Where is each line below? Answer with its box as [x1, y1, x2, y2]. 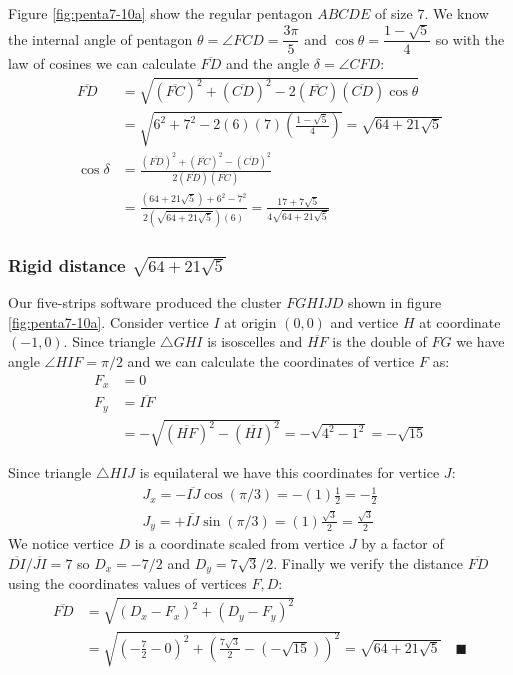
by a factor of [361, 533, 444, 554]
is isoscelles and [207, 331, 303, 352]
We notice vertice [8, 533, 114, 554]
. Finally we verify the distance [273, 552, 463, 573]
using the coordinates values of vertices [8, 573, 247, 594]
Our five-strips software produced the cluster [8, 292, 282, 313]
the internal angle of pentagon [8, 28, 193, 49]
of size [374, 3, 413, 23]
